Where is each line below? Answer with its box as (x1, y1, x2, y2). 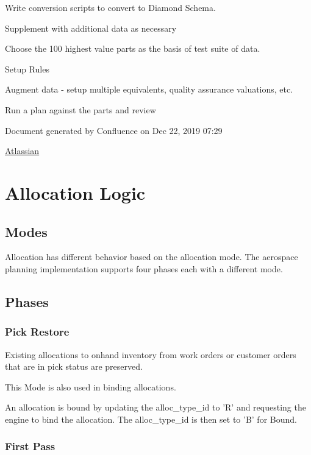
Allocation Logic (5, 180, 146, 205)
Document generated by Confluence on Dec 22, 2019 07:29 (5, 124, 223, 136)
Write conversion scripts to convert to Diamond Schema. (5, 1, 216, 13)
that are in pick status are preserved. (5, 360, 143, 373)
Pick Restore (5, 324, 70, 339)
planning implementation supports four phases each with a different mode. (5, 262, 283, 275)
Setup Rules (5, 62, 49, 75)
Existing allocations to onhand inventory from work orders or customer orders (5, 348, 296, 361)
